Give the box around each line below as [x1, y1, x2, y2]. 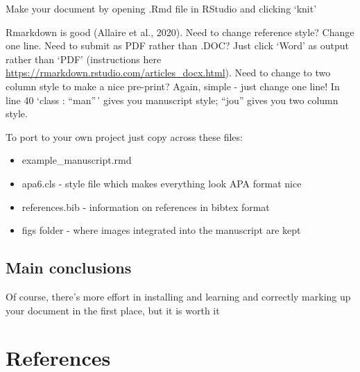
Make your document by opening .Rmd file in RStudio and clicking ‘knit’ [6, 1, 317, 15]
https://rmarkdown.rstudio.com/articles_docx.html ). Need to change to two [6, 65, 331, 80]
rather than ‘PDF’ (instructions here [6, 51, 162, 66]
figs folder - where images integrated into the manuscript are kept [22, 223, 301, 237]
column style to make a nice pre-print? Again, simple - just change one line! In [6, 78, 340, 93]
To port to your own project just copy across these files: [6, 129, 243, 144]
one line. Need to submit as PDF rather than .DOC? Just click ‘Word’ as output [6, 38, 349, 53]
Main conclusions [6, 257, 132, 278]
